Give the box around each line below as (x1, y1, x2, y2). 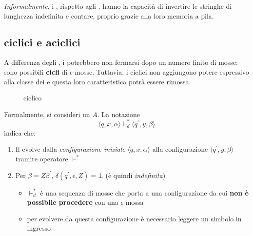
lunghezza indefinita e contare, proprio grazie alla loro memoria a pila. (4, 10, 214, 20)
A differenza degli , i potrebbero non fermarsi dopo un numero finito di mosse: (4, 57, 238, 67)
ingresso (27, 223, 51, 233)
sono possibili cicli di (4, 66, 68, 77)
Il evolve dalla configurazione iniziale (15, 144, 125, 154)
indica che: (4, 127, 36, 138)
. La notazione (97, 109, 140, 119)
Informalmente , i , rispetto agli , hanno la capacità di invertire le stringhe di (4, 1, 232, 11)
